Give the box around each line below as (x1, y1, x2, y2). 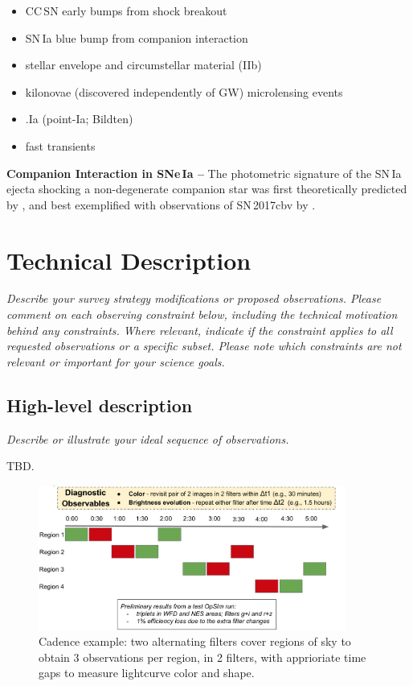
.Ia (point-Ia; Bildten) (25, 110, 133, 127)
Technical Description (6, 243, 251, 276)
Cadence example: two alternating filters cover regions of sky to (39, 633, 351, 650)
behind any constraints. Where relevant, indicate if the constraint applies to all (6, 321, 393, 338)
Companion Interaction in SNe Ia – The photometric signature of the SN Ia (6, 164, 402, 181)
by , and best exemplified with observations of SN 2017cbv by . (6, 196, 316, 213)
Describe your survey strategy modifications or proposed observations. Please (6, 290, 382, 307)
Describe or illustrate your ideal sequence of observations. (6, 430, 289, 447)
